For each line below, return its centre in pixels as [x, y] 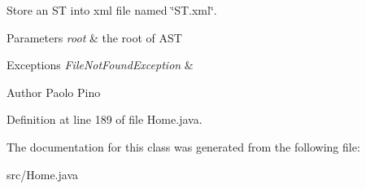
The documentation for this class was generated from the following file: [183, 146]
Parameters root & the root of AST [94, 37]
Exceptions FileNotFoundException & [100, 65]
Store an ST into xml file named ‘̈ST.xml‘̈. [112, 10]
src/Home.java [42, 174]
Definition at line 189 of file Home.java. [105, 119]
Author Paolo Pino [54, 92]
